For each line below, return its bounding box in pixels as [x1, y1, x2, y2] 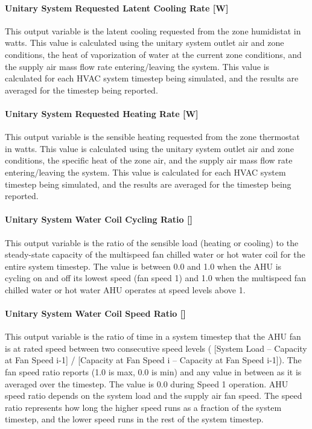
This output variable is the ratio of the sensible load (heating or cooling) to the [5, 236, 299, 249]
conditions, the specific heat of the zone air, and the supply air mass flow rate [5, 154, 293, 167]
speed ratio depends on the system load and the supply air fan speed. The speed [5, 389, 302, 402]
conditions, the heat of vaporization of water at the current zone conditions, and [5, 48, 302, 60]
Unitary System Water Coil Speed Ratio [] [5, 307, 186, 320]
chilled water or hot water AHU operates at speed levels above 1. [5, 283, 246, 296]
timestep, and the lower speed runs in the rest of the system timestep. [5, 413, 264, 425]
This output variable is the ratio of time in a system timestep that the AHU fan [5, 330, 301, 343]
